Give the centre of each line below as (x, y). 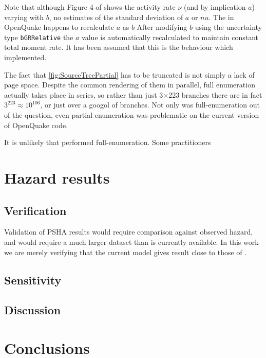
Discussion (33, 310)
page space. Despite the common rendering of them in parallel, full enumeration (130, 85)
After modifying (162, 27)
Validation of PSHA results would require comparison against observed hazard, (129, 232)
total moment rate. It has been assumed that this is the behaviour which (119, 47)
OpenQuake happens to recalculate (59, 27)
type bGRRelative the (39, 37)
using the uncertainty (229, 27)
